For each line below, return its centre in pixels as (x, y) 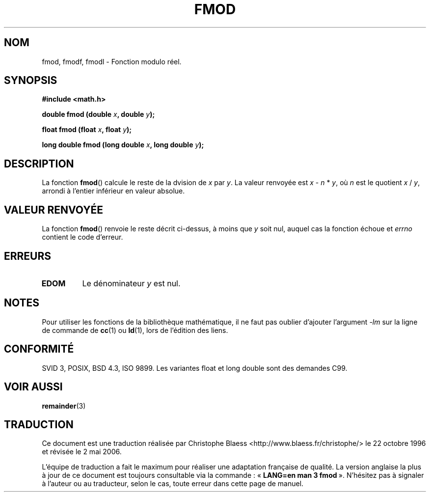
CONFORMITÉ (39, 349)
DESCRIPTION (39, 164)
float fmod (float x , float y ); (87, 130)
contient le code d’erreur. (82, 237)
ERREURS (28, 256)
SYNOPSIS (31, 81)
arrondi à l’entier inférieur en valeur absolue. (113, 191)
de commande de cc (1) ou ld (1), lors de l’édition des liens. (135, 330)
